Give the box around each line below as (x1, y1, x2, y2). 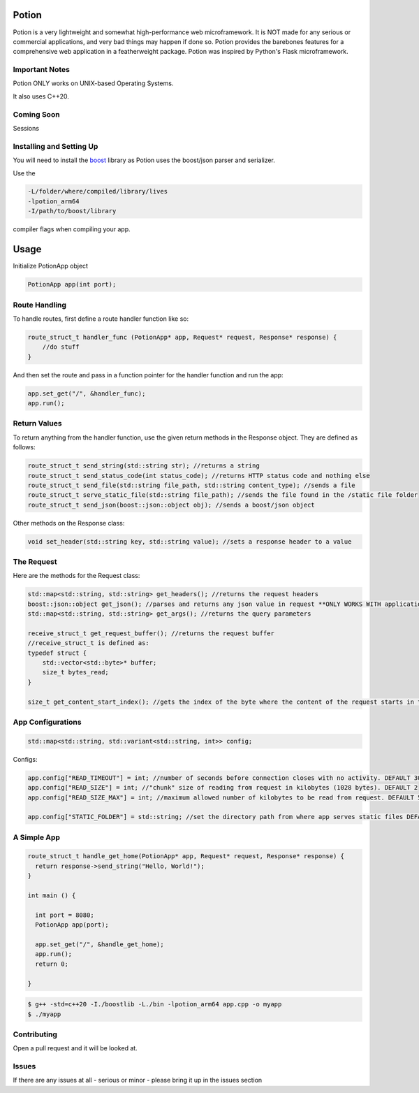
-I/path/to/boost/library (27, 207, 117, 215)
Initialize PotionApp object (13, 262, 89, 270)
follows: (13, 443, 36, 451)
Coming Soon (13, 109, 60, 119)
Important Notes (13, 65, 70, 75)
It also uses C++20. (13, 92, 69, 101)
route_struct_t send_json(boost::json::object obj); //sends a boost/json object (27, 500, 316, 509)
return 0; (35, 960, 69, 968)
